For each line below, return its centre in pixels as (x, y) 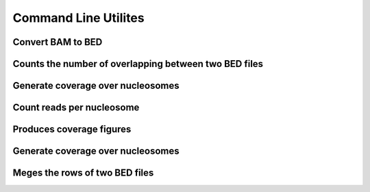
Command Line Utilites (78, 18)
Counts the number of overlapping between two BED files (138, 64)
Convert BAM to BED (58, 42)
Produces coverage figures (72, 129)
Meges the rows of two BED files (83, 173)
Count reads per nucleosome (76, 108)
